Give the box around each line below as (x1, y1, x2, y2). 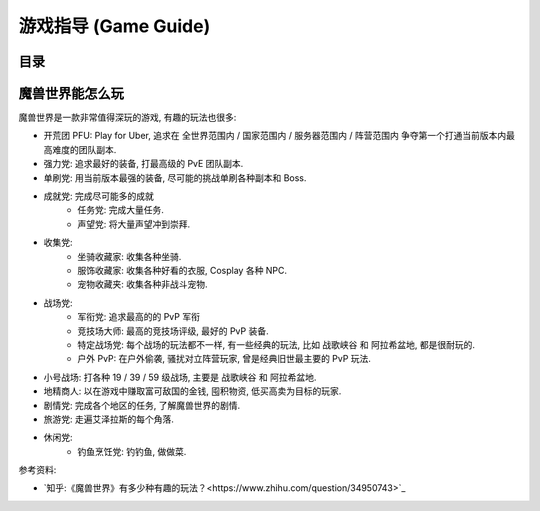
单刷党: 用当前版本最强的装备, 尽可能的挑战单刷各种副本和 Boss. (43, 171, 307, 184)
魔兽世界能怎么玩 (18, 85, 124, 102)
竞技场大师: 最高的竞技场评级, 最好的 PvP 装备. (77, 325, 269, 337)
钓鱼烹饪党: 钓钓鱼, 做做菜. (77, 445, 187, 457)
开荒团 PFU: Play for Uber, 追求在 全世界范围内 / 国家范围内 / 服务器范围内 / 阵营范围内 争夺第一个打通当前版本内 (43, 130, 507, 142)
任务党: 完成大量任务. (77, 204, 165, 216)
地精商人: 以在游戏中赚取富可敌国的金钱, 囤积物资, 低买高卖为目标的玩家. (43, 385, 342, 397)
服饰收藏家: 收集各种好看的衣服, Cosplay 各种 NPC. (77, 264, 288, 276)
